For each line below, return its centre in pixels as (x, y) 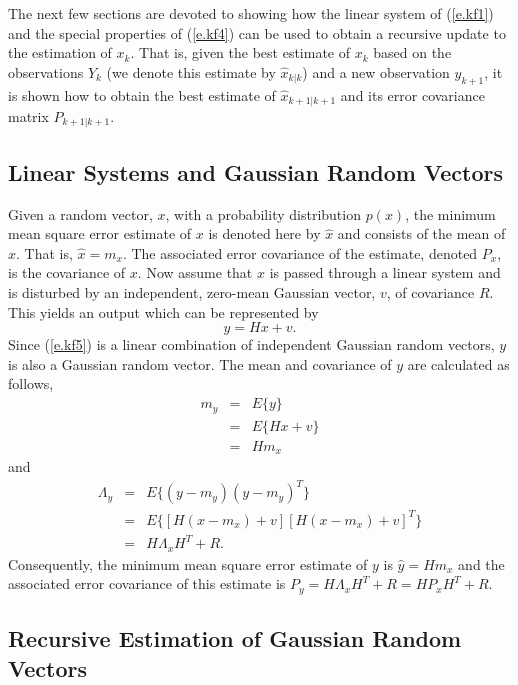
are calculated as (458, 363)
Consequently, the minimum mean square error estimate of (188, 563)
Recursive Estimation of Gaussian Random (235, 638)
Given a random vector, (80, 213)
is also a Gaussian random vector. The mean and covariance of (200, 363)
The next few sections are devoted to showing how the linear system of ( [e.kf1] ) (251, 13)
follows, (31, 383)
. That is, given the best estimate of (240, 52)
